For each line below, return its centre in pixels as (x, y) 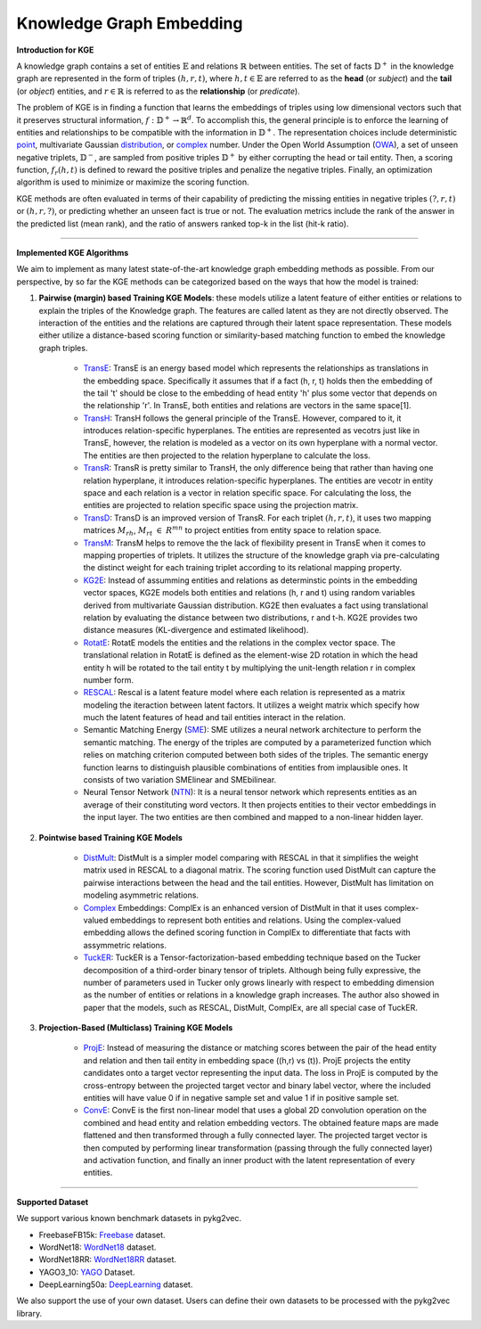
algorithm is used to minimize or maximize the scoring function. (133, 182)
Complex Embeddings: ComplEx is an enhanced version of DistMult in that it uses (232, 907)
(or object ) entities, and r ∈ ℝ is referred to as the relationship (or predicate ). (158, 91)
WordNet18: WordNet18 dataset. (98, 1247)
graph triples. (63, 348)
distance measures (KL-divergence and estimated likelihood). (196, 630)
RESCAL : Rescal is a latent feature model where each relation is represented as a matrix (244, 693)
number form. (108, 680)
